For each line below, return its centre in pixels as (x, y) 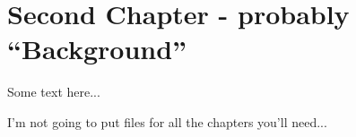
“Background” (97, 49)
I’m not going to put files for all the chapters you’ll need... (167, 121)
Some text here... (54, 92)
